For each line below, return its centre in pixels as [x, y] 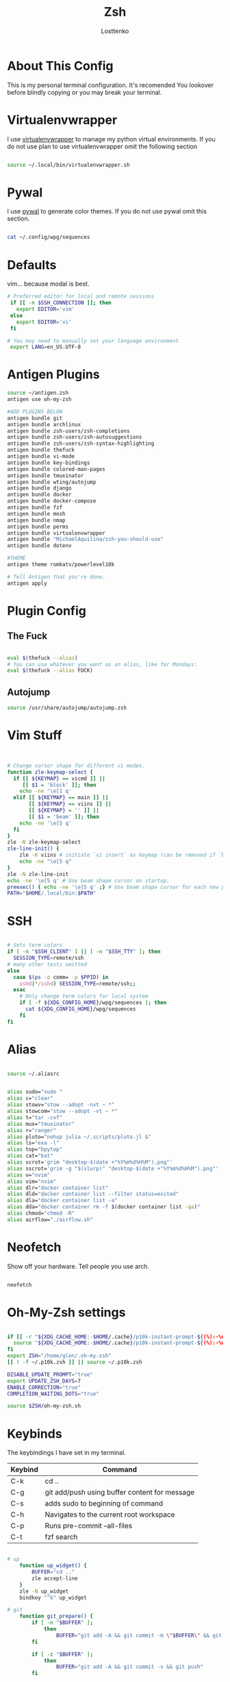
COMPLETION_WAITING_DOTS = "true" [53, 1394]
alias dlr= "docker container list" [58, 1188]
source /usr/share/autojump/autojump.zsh [67, 708]
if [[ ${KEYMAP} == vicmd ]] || [60, 779]
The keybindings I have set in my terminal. [67, 1453]
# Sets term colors [35, 945]
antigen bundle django [39, 488]
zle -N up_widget [44, 1591]
